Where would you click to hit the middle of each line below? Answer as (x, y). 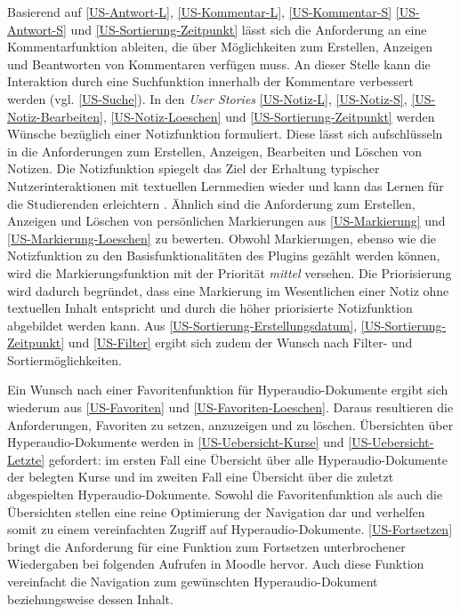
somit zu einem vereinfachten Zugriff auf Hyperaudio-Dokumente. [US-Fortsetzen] (230, 529)
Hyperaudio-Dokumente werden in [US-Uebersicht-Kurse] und (176, 442)
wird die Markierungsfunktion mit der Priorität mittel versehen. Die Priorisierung (230, 272)
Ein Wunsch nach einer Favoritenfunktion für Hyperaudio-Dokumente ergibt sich (228, 390)
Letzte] (26, 459)
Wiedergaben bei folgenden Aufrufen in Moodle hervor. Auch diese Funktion (216, 564)
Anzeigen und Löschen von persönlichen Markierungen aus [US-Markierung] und (226, 221)
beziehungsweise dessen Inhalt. (90, 598)
